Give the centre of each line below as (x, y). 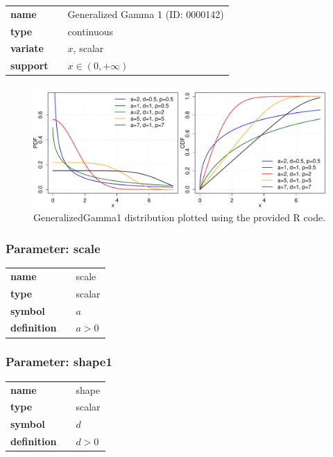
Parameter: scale (53, 248)
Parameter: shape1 (59, 362)
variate (27, 48)
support (29, 66)
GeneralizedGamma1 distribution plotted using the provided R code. (180, 217)
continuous (91, 31)
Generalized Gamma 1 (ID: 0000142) (146, 14)
